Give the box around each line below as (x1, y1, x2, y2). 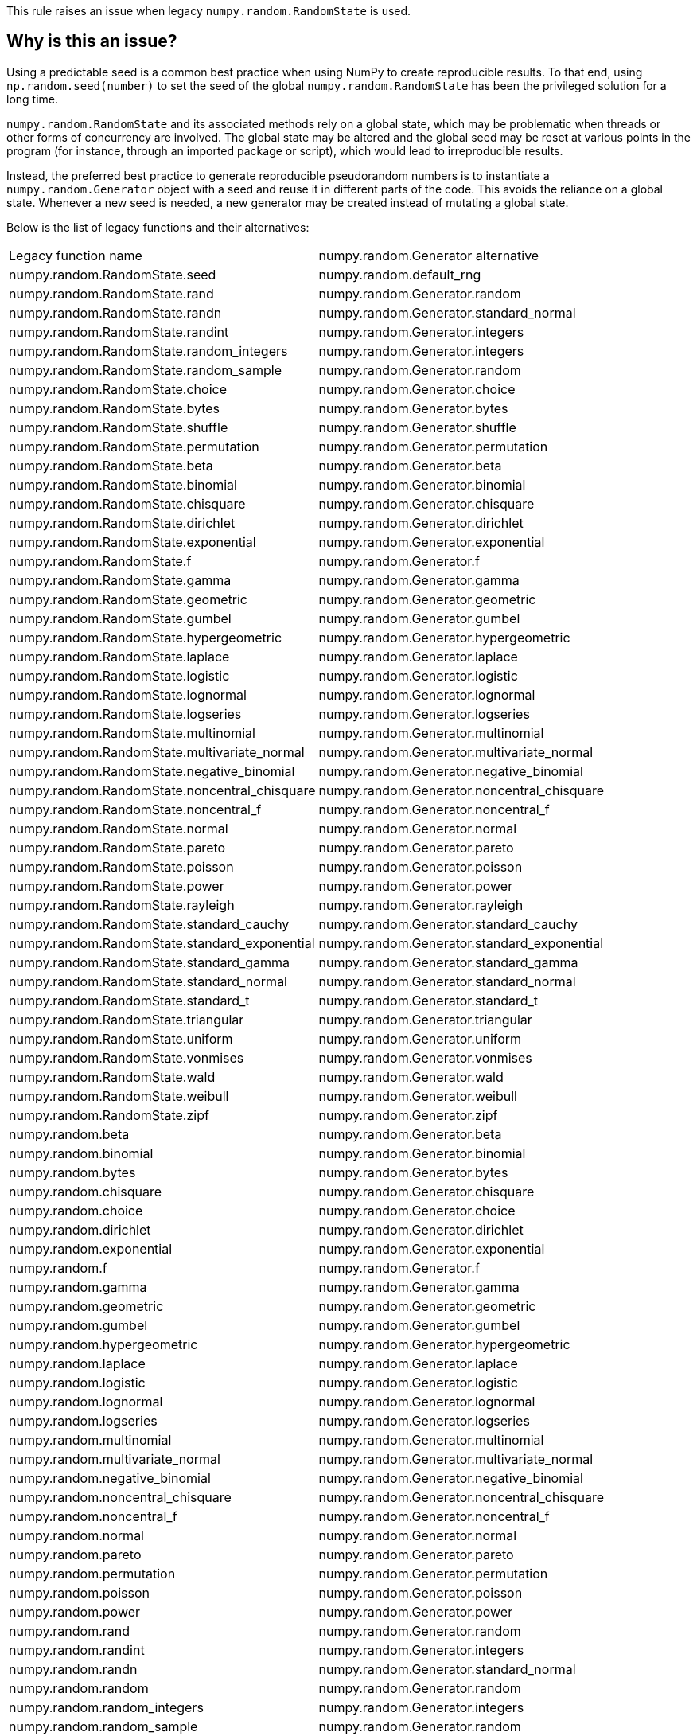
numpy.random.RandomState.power (9, 877, 224, 894)
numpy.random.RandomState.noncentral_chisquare (9, 782, 316, 798)
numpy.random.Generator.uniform (318, 1030, 522, 1047)
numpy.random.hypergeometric (9, 1336, 198, 1352)
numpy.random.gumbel (9, 1317, 148, 1333)
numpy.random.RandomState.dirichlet (9, 514, 236, 531)
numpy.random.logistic (9, 1374, 146, 1391)
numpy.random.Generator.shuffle (318, 419, 516, 435)
